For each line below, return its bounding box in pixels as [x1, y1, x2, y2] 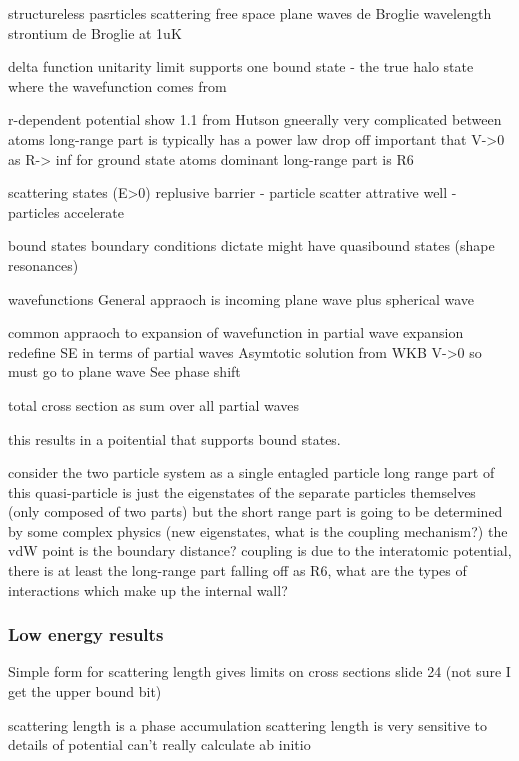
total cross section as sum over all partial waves [8, 394, 300, 415]
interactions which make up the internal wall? [8, 579, 288, 600]
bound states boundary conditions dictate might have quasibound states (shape [8, 235, 495, 256]
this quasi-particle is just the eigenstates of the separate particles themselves [8, 481, 476, 502]
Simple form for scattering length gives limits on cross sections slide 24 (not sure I [8, 661, 511, 682]
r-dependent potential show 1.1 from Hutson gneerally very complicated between [8, 109, 502, 130]
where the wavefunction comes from [8, 75, 227, 96]
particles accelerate [8, 201, 125, 222]
